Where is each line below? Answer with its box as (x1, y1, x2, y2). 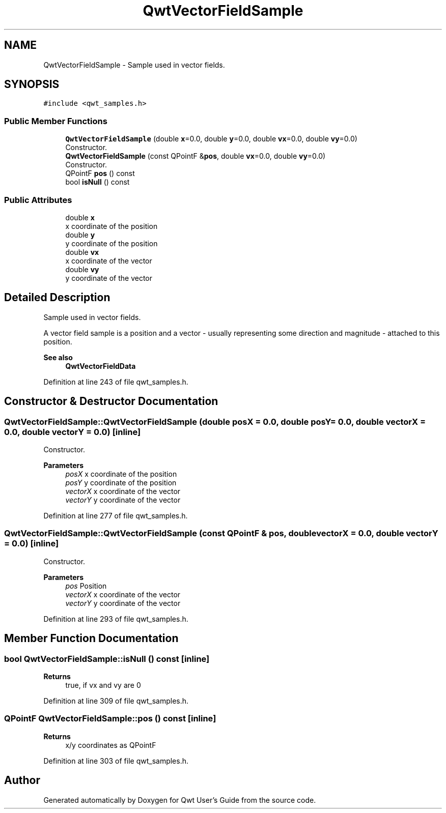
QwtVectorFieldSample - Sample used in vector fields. (43, 60, 225, 69)
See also (43, 353, 73, 362)
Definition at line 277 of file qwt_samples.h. (43, 511, 188, 520)
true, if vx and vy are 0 (65, 680, 141, 689)
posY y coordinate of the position (65, 478, 177, 487)
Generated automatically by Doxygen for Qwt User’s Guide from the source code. (43, 795, 316, 804)
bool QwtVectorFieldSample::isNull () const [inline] (4, 653, 210, 664)
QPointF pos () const (65, 169, 135, 178)
